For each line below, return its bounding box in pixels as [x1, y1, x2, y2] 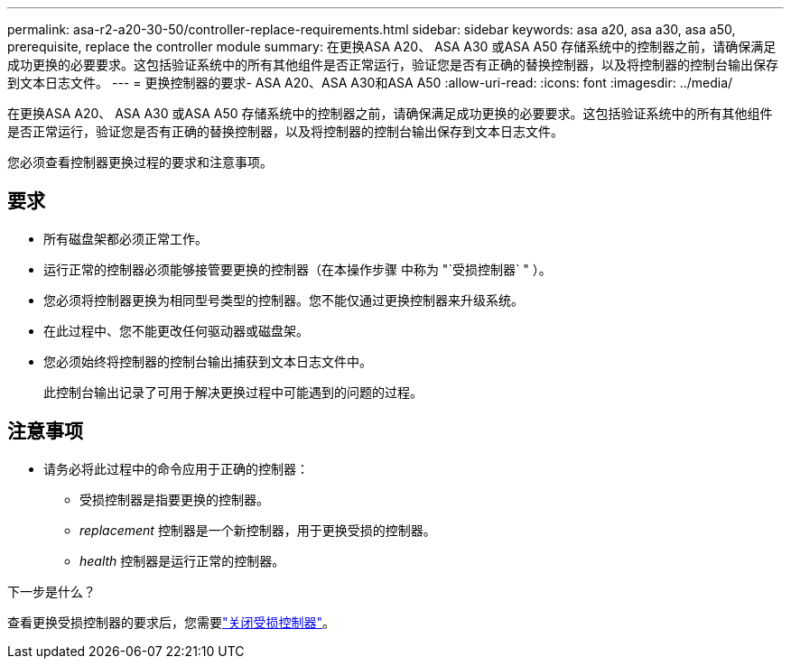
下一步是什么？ [7, 583, 96, 599]
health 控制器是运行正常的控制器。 [79, 552, 285, 569]
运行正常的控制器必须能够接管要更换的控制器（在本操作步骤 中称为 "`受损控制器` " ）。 [43, 261, 552, 277]
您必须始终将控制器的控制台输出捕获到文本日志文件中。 [43, 353, 372, 369]
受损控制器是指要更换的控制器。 [79, 491, 269, 507]
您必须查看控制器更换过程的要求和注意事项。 [7, 154, 273, 170]
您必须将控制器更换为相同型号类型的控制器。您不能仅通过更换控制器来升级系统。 [43, 291, 524, 308]
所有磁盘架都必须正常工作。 [43, 230, 208, 246]
